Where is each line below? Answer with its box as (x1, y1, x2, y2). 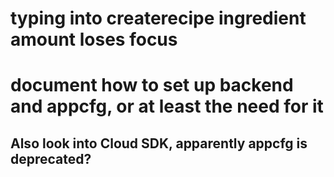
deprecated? (10, 150, 92, 167)
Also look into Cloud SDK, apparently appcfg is (10, 135, 308, 152)
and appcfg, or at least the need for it (10, 95, 324, 118)
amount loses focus (10, 28, 178, 51)
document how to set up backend (10, 74, 294, 97)
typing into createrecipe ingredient (10, 7, 307, 30)
